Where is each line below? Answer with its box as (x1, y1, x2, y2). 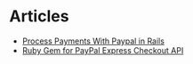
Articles (9, 6, 69, 27)
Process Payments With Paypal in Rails (21, 36, 165, 46)
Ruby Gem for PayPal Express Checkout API (21, 44, 184, 55)
